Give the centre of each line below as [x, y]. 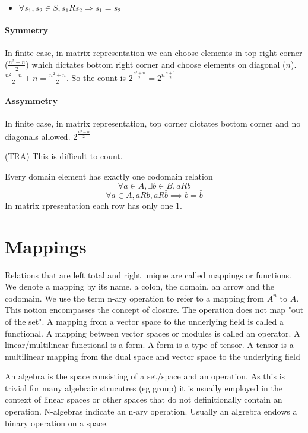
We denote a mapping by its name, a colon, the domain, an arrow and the [139, 286]
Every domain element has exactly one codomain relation [109, 176]
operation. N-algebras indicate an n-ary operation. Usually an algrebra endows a [151, 411]
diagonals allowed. [38, 136]
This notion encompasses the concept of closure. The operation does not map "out [154, 310]
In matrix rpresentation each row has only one [89, 205]
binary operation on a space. [57, 423]
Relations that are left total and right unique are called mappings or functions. [148, 274]
